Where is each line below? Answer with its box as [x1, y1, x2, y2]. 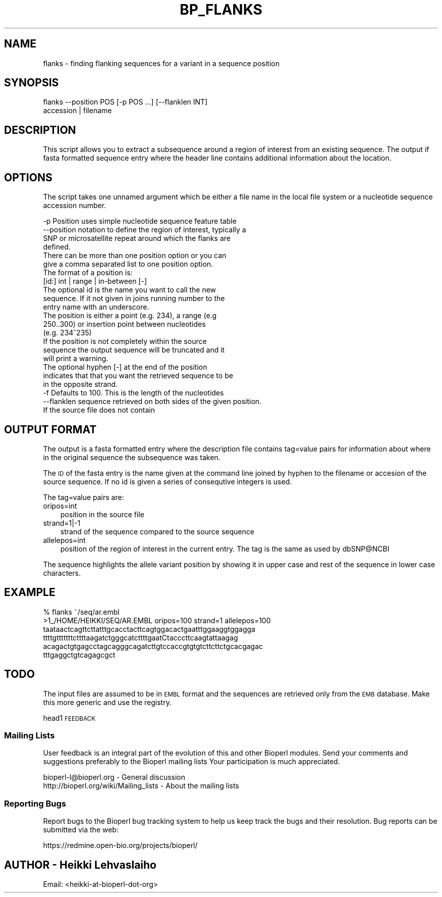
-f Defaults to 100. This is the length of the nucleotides [43, 388, 224, 397]
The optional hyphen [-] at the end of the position [43, 363, 207, 372]
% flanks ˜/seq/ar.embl [43, 607, 120, 616]
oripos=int [43, 501, 77, 510]
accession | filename [43, 106, 112, 115]
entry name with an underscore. [43, 303, 149, 312]
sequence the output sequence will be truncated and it [43, 345, 225, 355]
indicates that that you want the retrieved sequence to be [43, 371, 233, 380]
